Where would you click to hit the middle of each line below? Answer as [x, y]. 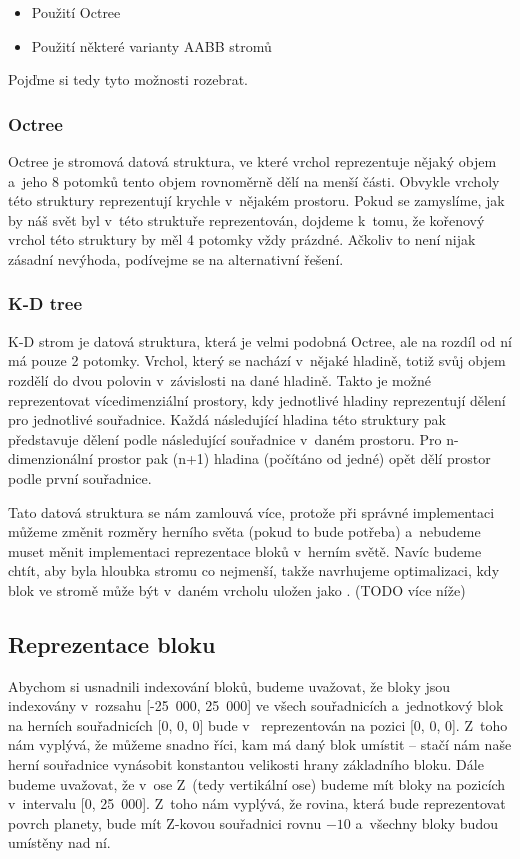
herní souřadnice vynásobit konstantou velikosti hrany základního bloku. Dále [246, 764]
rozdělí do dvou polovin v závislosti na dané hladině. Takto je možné [219, 379]
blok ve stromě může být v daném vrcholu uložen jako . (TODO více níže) [237, 589]
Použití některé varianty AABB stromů [151, 45]
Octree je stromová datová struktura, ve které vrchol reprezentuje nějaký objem [252, 161]
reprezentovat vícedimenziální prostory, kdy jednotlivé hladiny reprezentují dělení [257, 399]
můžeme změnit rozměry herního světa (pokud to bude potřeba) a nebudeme [244, 531]
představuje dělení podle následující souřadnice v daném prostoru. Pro [225, 438]
